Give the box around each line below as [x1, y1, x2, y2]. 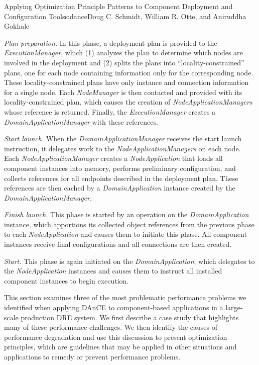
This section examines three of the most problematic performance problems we [4, 292, 246, 303]
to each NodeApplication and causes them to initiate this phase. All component [4, 229, 247, 239]
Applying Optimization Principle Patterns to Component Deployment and [4, 1, 233, 11]
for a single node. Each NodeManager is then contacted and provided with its [4, 86, 242, 97]
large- [225, 302, 243, 313]
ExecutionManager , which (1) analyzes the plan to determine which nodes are [4, 47, 243, 58]
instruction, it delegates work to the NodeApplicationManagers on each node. [4, 143, 241, 153]
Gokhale [4, 21, 30, 31]
